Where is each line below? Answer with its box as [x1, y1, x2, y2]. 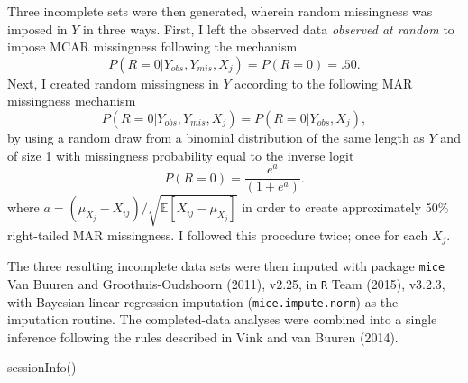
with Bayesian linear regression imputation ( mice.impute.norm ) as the [7, 292, 399, 311]
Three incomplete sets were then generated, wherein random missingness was [7, 2, 433, 20]
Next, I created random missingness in [7, 73, 219, 92]
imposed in [7, 19, 68, 38]
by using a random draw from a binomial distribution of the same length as [7, 127, 425, 146]
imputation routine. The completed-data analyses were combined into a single [7, 310, 437, 329]
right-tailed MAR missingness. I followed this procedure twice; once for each [7, 225, 428, 244]
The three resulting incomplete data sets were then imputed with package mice [7, 257, 445, 276]
